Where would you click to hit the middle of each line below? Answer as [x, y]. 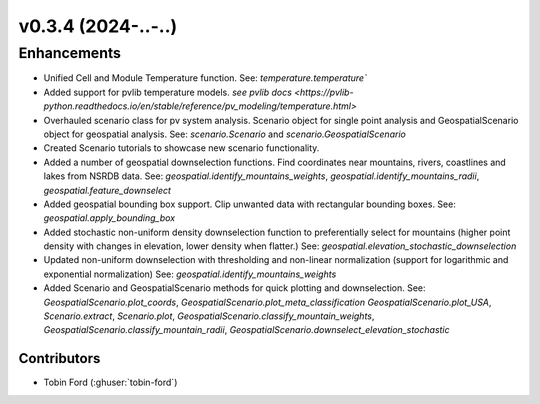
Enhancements [70, 53]
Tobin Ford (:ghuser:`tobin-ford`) [110, 382]
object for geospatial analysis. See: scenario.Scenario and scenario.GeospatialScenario [225, 134]
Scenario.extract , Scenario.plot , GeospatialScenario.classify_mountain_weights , [209, 316]
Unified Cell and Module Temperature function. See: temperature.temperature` [205, 78]
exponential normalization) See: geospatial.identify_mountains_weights [190, 274]
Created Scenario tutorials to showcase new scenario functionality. [181, 148]
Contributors [59, 358]
